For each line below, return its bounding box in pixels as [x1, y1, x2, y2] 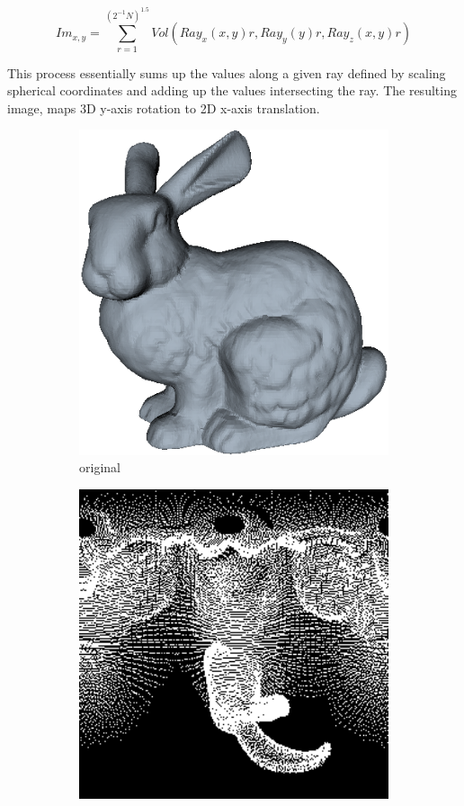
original [79, 458, 120, 477]
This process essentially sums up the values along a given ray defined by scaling [7, 63, 446, 82]
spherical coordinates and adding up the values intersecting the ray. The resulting [7, 81, 457, 100]
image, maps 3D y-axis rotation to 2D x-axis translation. [7, 98, 320, 117]
